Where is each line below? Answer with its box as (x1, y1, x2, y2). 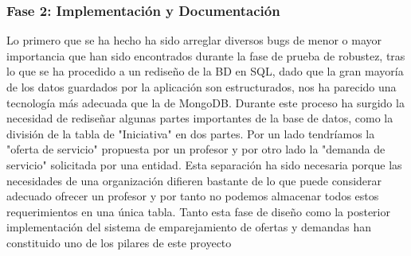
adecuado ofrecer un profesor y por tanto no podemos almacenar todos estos (6, 188, 379, 204)
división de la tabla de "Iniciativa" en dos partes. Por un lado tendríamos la (6, 125, 375, 142)
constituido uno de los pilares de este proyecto (6, 234, 232, 250)
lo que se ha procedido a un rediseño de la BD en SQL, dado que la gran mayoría (6, 63, 404, 80)
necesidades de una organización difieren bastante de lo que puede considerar (6, 172, 382, 188)
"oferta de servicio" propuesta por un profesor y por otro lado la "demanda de (6, 141, 386, 157)
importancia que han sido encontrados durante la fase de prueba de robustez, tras (6, 47, 405, 64)
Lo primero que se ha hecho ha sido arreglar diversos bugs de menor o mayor (6, 32, 382, 48)
